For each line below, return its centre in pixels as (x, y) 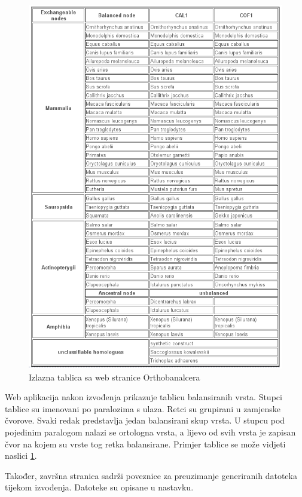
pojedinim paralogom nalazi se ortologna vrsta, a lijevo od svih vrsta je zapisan (150, 432)
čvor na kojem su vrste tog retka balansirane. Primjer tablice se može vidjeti (145, 444)
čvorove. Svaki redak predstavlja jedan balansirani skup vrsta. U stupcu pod (145, 420)
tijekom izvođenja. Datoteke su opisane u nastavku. (99, 487)
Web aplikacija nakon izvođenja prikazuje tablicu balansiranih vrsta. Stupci (144, 397)
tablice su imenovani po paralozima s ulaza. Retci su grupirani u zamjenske (143, 408)
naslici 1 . (21, 455)
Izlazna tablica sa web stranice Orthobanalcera (115, 377)
